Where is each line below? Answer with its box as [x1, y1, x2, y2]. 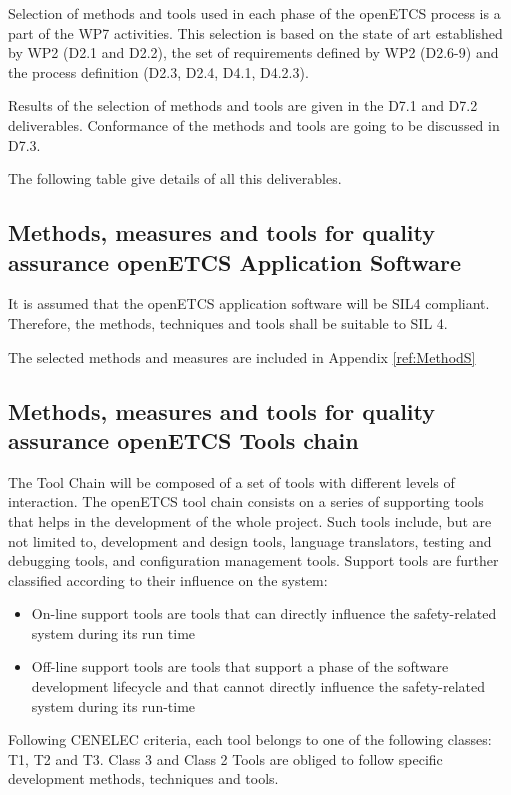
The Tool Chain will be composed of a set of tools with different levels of [8, 471, 455, 492]
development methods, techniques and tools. [8, 768, 279, 789]
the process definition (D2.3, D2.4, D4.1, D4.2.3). [8, 61, 309, 82]
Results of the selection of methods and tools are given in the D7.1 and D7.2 [8, 95, 478, 116]
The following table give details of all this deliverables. [8, 168, 342, 189]
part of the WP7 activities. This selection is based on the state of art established [8, 22, 503, 43]
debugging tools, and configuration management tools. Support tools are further [8, 550, 499, 571]
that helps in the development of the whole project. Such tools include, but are [8, 510, 492, 531]
